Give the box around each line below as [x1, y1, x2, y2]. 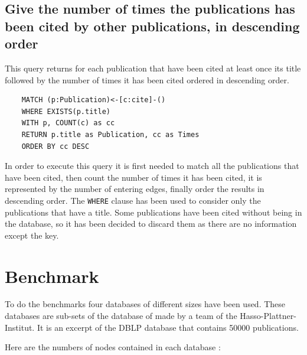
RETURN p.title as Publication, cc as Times [21, 130, 200, 139]
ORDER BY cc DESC [21, 142, 90, 151]
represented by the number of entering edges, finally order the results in [5, 183, 264, 195]
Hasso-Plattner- [240, 310, 296, 322]
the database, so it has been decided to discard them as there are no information [5, 217, 297, 230]
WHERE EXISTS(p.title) [21, 107, 110, 116]
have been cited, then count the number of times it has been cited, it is [5, 171, 262, 183]
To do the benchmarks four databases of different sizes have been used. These [5, 298, 286, 310]
